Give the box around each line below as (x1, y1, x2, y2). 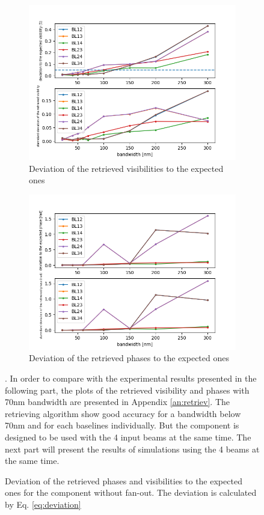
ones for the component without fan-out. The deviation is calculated (5, 486, 257, 499)
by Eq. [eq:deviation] (5, 498, 81, 510)
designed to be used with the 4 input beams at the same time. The (5, 430, 251, 443)
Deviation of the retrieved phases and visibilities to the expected (5, 474, 242, 487)
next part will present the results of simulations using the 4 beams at (5, 442, 260, 455)
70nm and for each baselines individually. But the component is (5, 419, 239, 431)
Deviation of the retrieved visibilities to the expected (29, 162, 224, 174)
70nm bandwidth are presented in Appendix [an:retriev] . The (5, 395, 230, 408)
